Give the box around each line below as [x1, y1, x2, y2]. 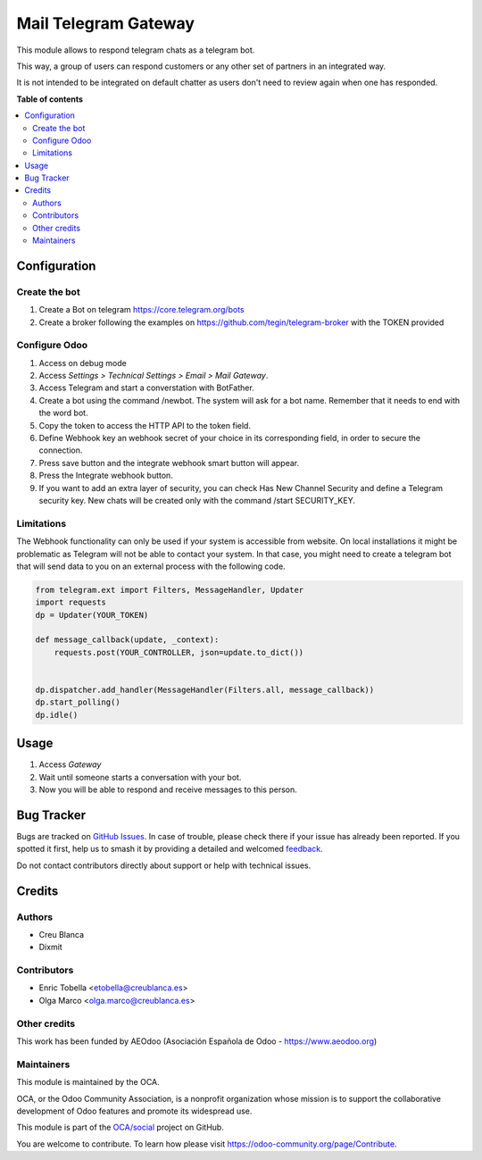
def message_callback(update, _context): [35, 635, 220, 645]
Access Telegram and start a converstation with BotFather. [38, 382, 254, 393]
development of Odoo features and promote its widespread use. [16, 1106, 253, 1116]
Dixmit [38, 942, 62, 953]
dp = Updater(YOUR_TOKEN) [35, 610, 149, 620]
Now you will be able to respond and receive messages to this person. [38, 784, 298, 795]
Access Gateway [38, 759, 102, 770]
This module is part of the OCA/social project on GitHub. [16, 1122, 225, 1133]
